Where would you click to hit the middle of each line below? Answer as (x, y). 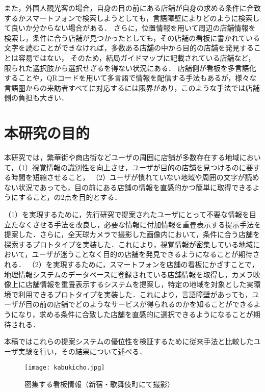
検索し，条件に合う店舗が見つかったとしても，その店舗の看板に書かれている (132, 37)
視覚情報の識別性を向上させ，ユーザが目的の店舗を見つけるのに (139, 167)
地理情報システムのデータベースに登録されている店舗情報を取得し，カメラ (129, 274)
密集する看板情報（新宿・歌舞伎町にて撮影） (99, 384)
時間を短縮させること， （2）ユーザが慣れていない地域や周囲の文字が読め (135, 177)
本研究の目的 (47, 133)
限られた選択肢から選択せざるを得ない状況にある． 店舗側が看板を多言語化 (130, 68)
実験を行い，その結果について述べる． (82, 351)
